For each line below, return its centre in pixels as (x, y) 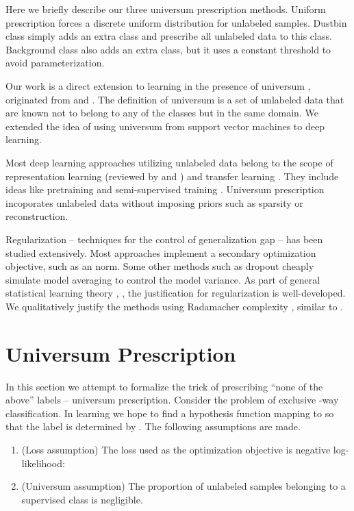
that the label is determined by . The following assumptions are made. (153, 426)
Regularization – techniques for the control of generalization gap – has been (164, 239)
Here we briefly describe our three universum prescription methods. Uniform (166, 9)
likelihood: (43, 463)
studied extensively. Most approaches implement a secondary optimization (161, 252)
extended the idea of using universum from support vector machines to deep (165, 126)
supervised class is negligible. (82, 499)
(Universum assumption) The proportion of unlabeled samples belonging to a (184, 486)
